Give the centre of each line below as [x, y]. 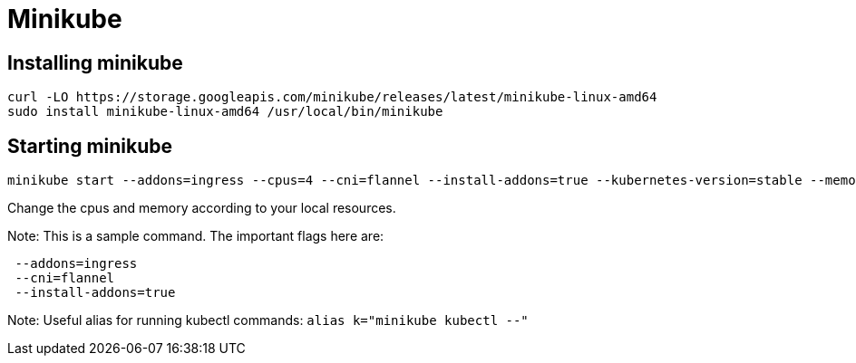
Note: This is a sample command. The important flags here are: [196, 236]
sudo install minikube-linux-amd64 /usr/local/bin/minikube [225, 112]
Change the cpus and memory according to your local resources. [202, 208]
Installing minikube [95, 62]
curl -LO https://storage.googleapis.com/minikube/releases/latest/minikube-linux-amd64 [332, 97]
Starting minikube [90, 146]
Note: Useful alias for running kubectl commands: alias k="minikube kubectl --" [268, 320]
